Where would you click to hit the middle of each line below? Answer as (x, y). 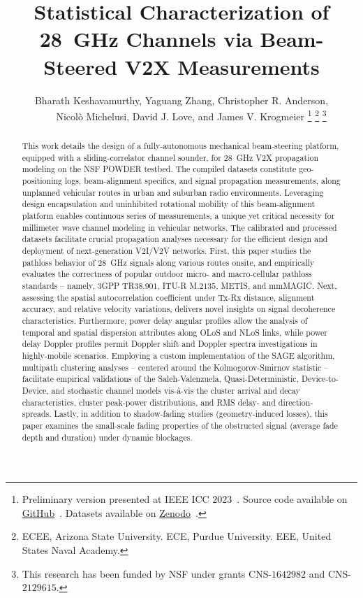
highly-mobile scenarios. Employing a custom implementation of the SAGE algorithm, (178, 355)
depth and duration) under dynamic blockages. (107, 437)
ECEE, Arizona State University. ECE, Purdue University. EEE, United (177, 536)
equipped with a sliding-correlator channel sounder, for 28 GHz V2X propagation (170, 157)
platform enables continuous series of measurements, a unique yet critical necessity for (178, 216)
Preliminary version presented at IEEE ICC (116, 499)
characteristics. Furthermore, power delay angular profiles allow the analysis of (165, 320)
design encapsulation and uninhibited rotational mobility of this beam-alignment (169, 204)
